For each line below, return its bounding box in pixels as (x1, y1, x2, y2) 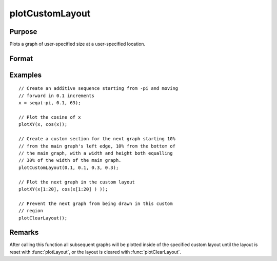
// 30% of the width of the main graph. (18, 157, 122, 163)
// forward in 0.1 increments (18, 92, 95, 99)
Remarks (9, 228, 39, 237)
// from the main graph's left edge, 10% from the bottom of (18, 143, 175, 149)
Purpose (9, 27, 37, 36)
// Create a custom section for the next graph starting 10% (18, 136, 175, 142)
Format (9, 54, 33, 63)
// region (18, 208, 43, 214)
